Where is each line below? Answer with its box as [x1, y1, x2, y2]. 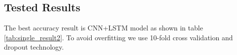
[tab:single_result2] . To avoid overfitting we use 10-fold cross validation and [4, 32, 233, 42]
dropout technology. [4, 42, 64, 52]
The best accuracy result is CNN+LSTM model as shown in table [4, 23, 203, 33]
